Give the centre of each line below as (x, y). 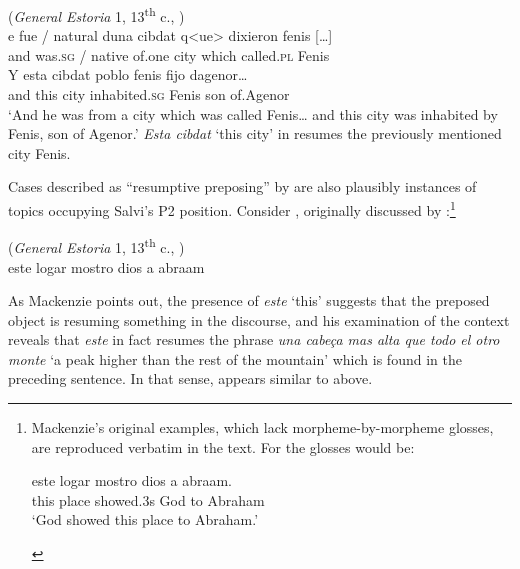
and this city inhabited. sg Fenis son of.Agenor (149, 94)
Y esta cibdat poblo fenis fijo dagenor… (128, 74)
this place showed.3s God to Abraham (148, 499)
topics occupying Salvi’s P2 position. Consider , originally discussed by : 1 (232, 208)
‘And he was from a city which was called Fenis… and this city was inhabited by (253, 113)
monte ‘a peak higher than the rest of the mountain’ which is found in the (235, 358)
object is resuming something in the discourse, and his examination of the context (259, 319)
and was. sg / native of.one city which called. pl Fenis (169, 54)
